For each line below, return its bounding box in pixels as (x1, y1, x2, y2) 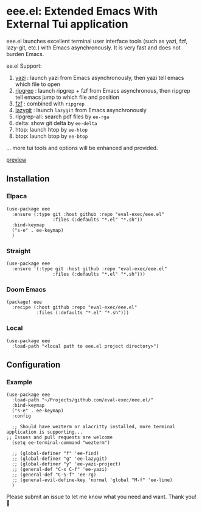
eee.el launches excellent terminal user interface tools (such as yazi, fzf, (6, 37, 187, 45)
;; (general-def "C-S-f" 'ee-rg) (12, 472, 97, 478)
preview (6, 156, 27, 163)
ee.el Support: (6, 62, 42, 70)
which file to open (15, 81, 61, 88)
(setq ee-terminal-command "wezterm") (12, 440, 111, 446)
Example (6, 378, 33, 386)
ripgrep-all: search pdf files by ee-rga (15, 113, 110, 120)
